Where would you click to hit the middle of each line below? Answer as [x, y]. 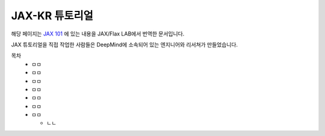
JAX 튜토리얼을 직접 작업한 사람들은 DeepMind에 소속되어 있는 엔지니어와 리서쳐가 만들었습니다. [124, 45]
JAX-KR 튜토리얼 [52, 16]
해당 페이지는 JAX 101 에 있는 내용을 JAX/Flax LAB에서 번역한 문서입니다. [98, 34]
